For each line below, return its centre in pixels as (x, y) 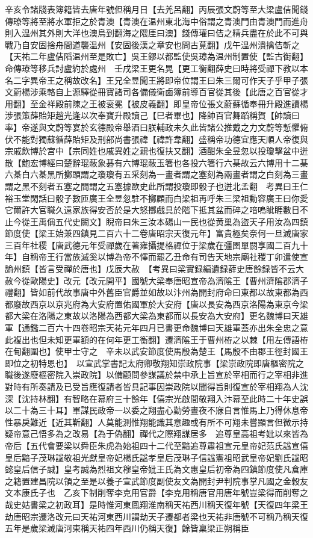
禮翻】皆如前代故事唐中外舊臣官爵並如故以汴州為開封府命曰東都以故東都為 (152, 292)
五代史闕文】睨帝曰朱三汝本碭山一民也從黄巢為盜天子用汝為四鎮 (181, 221)
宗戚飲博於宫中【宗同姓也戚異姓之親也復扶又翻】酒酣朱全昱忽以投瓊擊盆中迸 (156, 151)
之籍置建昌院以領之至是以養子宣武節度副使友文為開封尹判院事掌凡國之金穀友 (156, 481)
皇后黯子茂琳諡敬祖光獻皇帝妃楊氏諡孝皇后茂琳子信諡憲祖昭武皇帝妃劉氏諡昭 (156, 457)
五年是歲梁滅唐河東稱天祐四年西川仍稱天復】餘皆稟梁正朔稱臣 (127, 528)
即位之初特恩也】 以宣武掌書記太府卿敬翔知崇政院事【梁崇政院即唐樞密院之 (154, 363)
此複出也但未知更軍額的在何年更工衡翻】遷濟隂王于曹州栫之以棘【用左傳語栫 (156, 339)
